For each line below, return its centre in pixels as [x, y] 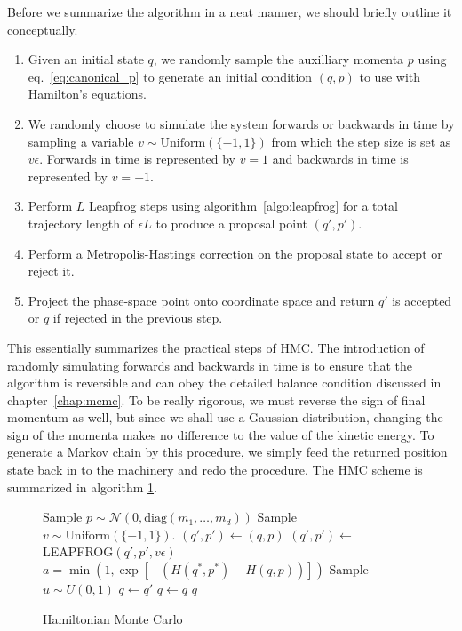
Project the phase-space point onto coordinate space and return [201, 300]
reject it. [51, 271]
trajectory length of [81, 223]
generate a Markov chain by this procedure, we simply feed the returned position [227, 452]
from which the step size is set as [361, 141]
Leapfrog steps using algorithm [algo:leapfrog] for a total [243, 206]
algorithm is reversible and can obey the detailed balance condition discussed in [224, 383]
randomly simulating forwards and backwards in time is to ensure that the [210, 365]
